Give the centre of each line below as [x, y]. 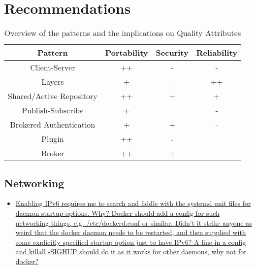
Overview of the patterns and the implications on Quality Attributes [123, 33]
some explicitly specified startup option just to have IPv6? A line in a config [131, 242]
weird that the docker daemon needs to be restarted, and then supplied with [131, 232]
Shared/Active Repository [53, 96]
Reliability [217, 53]
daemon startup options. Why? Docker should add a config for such [117, 213]
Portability [127, 53]
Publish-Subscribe [53, 110]
